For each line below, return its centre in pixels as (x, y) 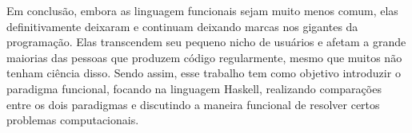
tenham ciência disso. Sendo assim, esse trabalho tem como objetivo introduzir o (204, 73)
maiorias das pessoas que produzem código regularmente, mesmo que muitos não (204, 57)
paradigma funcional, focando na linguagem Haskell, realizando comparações (194, 88)
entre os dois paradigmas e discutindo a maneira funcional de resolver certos (193, 104)
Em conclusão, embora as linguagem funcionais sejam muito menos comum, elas (202, 10)
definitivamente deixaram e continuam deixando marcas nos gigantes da (182, 26)
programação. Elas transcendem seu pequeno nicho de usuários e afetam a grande (206, 42)
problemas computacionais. (73, 120)
